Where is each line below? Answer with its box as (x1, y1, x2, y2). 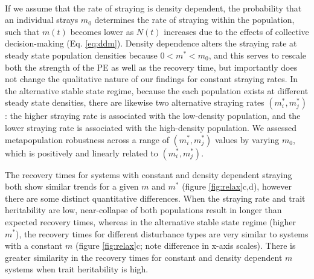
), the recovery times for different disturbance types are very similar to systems (15, 227, 309, 240)
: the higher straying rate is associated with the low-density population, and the (5, 109, 301, 122)
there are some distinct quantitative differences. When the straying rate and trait (5, 191, 306, 204)
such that (5, 25, 40, 37)
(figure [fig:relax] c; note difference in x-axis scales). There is (75, 239, 296, 252)
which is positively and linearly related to (5, 146, 158, 159)
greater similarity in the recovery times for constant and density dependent (5, 251, 283, 263)
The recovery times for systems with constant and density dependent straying (5, 168, 292, 181)
